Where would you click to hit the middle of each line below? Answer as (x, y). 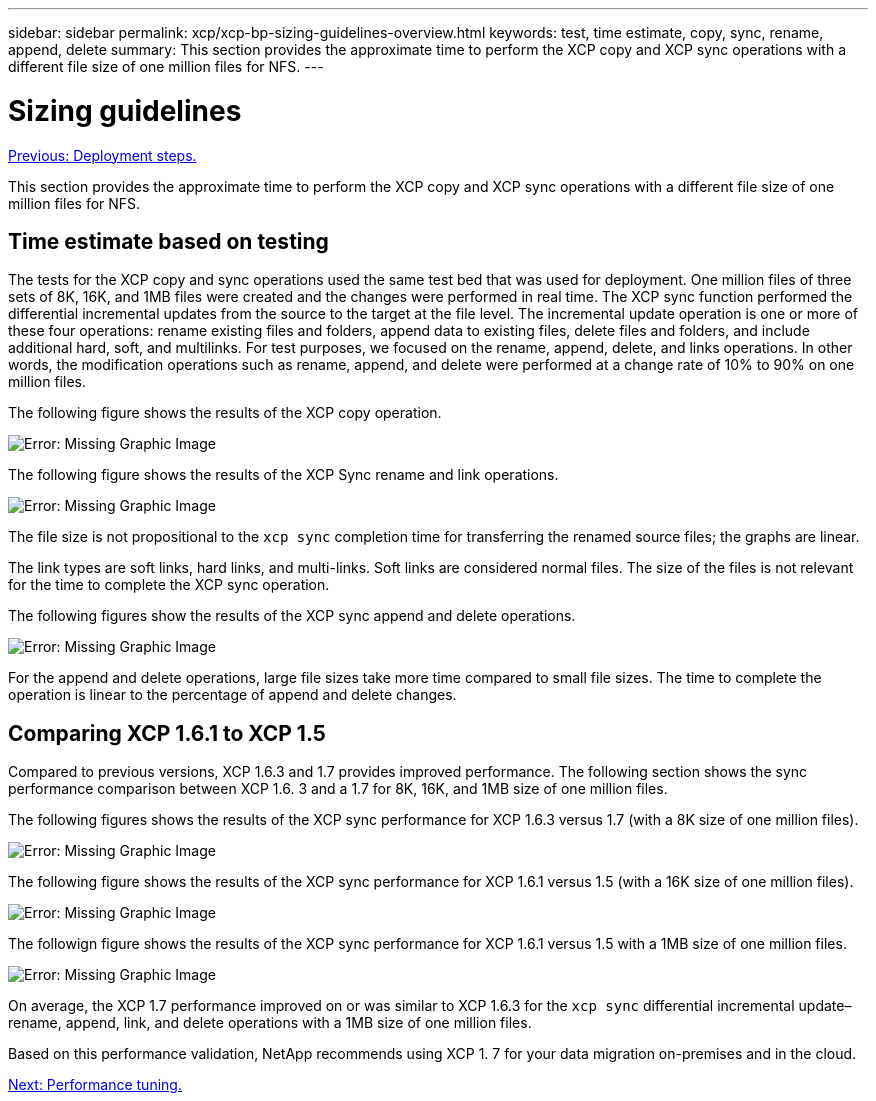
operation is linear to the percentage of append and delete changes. (232, 695)
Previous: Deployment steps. (102, 155)
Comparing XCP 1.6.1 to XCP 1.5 (167, 733)
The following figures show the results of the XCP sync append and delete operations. (292, 616)
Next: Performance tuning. (95, 1085)
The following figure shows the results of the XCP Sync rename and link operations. (283, 475)
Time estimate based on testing (168, 241)
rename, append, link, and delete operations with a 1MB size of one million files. (270, 1023)
